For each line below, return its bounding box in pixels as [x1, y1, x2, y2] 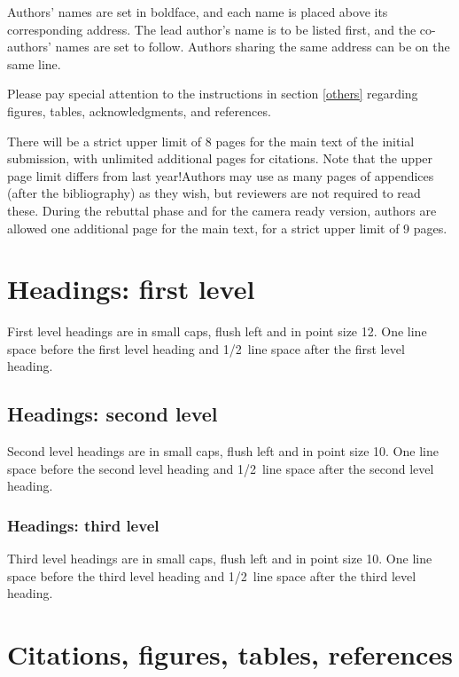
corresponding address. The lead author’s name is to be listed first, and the [7, 20, 416, 38]
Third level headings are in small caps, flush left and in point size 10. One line [7, 549, 432, 568]
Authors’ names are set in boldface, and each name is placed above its [7, 3, 388, 20]
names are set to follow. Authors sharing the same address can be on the [55, 37, 450, 56]
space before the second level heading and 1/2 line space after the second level [7, 459, 434, 477]
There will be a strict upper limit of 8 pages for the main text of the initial [7, 131, 415, 150]
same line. [7, 54, 61, 73]
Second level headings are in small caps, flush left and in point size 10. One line [7, 442, 439, 461]
